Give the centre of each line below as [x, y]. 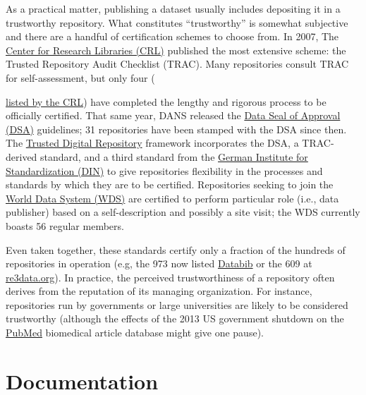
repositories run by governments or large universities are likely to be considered [177, 304]
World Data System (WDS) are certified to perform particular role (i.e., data [172, 198]
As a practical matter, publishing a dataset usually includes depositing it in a [173, 8]
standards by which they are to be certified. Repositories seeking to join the [170, 184]
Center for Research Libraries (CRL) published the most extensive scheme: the [176, 50]
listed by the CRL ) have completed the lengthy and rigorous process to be [166, 101]
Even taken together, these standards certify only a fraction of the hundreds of [176, 249]
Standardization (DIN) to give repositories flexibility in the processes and [164, 170]
